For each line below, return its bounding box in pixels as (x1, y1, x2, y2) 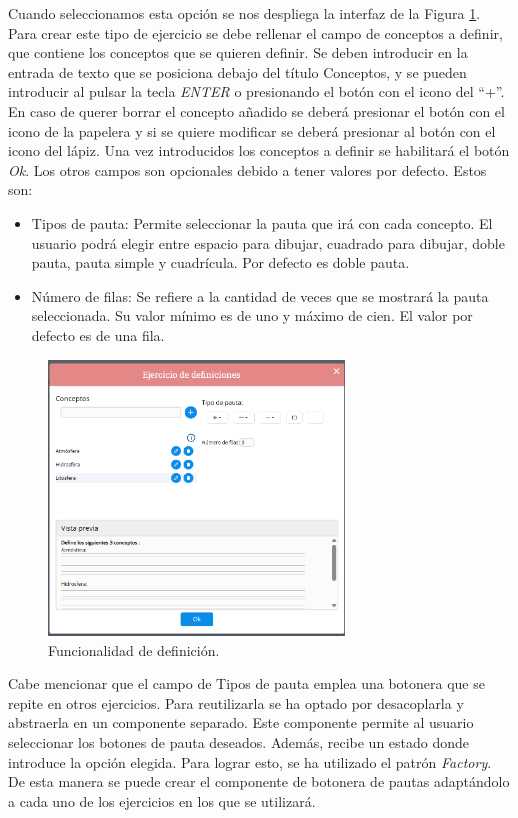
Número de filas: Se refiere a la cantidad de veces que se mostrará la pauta (31, 285, 489, 306)
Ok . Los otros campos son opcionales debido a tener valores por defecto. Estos (8, 159, 487, 180)
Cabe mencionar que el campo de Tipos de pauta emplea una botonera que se (8, 673, 485, 694)
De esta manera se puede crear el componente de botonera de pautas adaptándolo (8, 771, 510, 792)
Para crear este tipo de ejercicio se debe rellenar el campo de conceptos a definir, (8, 22, 503, 43)
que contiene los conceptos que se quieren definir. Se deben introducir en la (8, 42, 468, 63)
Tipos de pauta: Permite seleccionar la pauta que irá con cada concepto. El (31, 212, 493, 233)
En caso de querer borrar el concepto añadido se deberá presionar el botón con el (8, 100, 505, 121)
